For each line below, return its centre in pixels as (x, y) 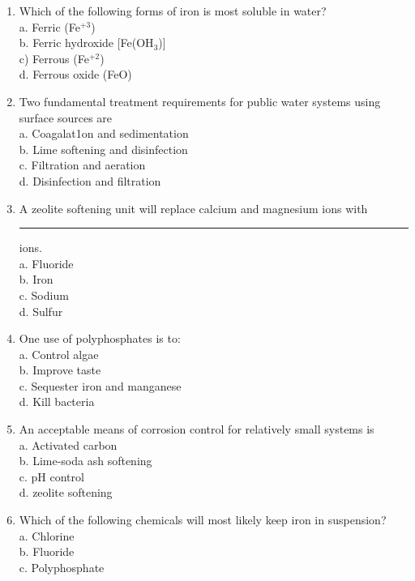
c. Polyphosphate (62, 567)
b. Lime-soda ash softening (86, 461)
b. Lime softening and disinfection (103, 149)
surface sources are (66, 117)
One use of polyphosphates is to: (100, 338)
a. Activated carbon (68, 444)
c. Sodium (44, 295)
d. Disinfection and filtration (90, 180)
